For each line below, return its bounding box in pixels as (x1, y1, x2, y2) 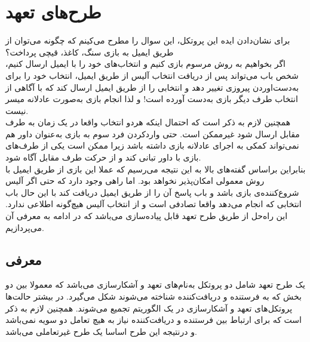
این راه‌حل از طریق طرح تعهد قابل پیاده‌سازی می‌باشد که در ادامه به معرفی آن (5, 209, 288, 222)
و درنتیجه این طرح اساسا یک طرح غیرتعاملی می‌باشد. (5, 325, 197, 337)
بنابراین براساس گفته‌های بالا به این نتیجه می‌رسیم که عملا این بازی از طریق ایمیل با (5, 162, 306, 175)
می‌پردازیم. (5, 221, 44, 233)
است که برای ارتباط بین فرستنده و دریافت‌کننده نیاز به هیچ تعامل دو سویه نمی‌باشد (5, 313, 302, 326)
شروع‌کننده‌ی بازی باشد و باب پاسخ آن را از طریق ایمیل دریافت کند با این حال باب (5, 186, 299, 198)
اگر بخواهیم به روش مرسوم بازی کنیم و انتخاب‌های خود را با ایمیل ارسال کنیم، (5, 57, 286, 70)
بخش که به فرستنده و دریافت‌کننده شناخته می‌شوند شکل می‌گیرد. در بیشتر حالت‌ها (5, 290, 302, 303)
